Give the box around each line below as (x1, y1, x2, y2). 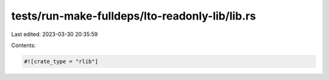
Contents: (11, 42, 36, 49)
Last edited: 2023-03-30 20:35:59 (11, 31, 98, 38)
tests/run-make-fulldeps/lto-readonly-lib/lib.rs (11, 9, 256, 23)
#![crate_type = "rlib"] (24, 58, 99, 65)
